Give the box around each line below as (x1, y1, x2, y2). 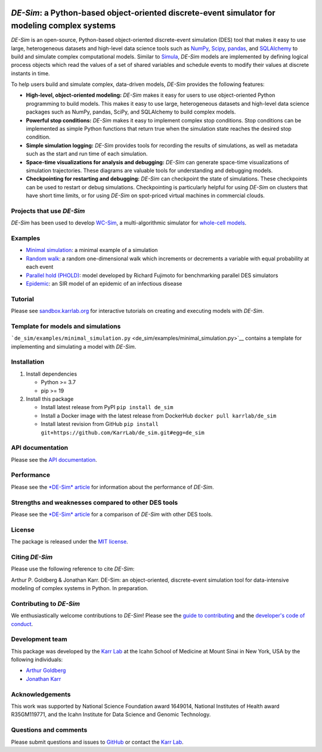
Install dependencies (26, 370, 78, 377)
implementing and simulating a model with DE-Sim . (11, 343, 137, 350)
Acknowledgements (11, 690, 71, 698)
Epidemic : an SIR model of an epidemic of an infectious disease (26, 280, 182, 287)
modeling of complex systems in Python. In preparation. (11, 585, 148, 592)
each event (26, 263, 54, 271)
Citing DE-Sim (11, 553, 53, 561)
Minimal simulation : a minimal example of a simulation (26, 247, 158, 254)
